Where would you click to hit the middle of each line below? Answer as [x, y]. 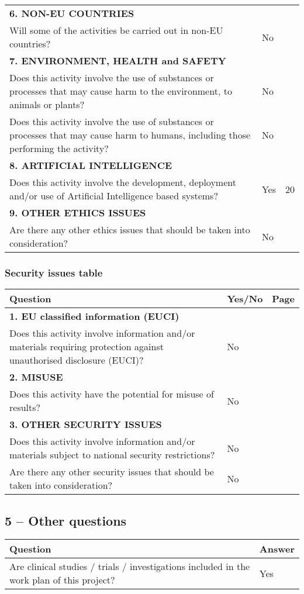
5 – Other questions [66, 520]
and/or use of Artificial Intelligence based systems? [114, 196]
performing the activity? [59, 148]
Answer [277, 549]
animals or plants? [47, 104]
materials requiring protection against [87, 347]
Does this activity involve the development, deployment [123, 182]
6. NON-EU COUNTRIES [72, 13]
